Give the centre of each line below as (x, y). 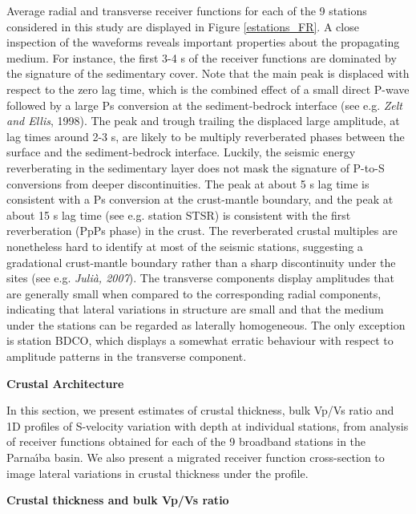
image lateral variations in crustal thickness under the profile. (158, 473)
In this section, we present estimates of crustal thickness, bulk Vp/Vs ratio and (200, 410)
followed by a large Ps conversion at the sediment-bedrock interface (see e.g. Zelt (205, 105)
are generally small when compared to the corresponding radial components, (194, 293)
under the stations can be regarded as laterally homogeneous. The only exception (206, 324)
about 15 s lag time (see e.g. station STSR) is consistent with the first (179, 215)
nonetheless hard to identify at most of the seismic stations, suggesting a (185, 246)
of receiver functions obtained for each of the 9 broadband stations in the (186, 441)
